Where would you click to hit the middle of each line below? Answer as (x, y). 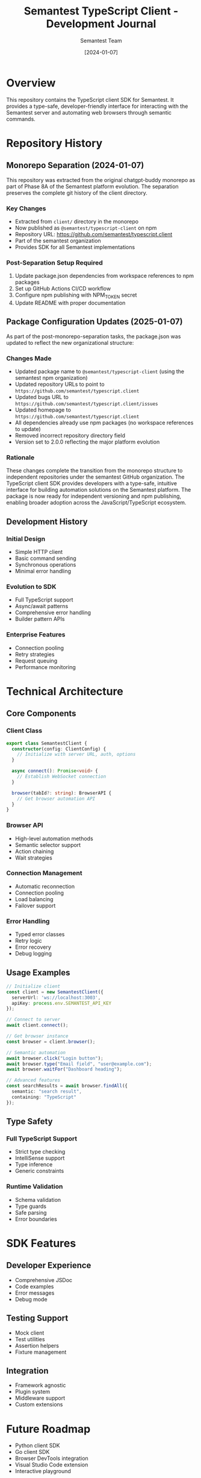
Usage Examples (38, 973)
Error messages (35, 1293)
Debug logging (33, 954)
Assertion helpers (37, 1345)
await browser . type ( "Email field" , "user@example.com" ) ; (79, 1064)
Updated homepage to (43, 410)
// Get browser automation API (56, 799)
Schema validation (38, 1200)
